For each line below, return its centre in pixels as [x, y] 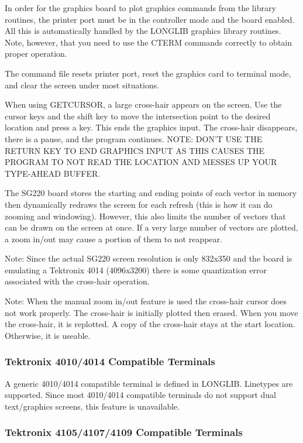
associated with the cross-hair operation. [77, 281]
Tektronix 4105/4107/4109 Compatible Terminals [124, 432]
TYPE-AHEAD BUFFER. [53, 173]
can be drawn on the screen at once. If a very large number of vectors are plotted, [151, 227]
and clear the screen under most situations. [82, 85]
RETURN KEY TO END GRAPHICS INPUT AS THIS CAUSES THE [135, 150]
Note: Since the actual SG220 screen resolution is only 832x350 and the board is [149, 258]
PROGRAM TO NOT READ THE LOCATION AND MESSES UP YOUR [141, 162]
